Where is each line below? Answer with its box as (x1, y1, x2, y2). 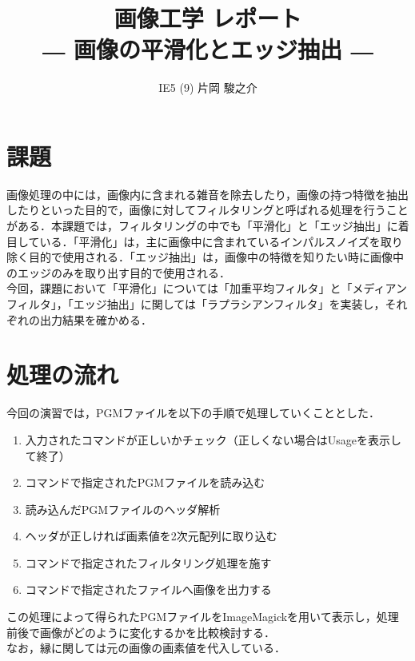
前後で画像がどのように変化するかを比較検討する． (6, 623, 275, 640)
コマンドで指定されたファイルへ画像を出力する (25, 581, 272, 598)
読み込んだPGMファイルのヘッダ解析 (25, 500, 221, 517)
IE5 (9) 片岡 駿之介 (158, 79, 257, 96)
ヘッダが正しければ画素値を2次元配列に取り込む (25, 528, 277, 544)
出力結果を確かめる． (39, 311, 152, 328)
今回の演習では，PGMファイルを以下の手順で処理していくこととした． (6, 404, 380, 421)
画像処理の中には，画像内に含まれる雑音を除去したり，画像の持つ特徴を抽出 (6, 185, 409, 202)
